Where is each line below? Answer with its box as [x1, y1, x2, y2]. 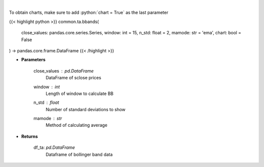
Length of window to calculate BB [45, 91, 114, 96]
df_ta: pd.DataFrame [33, 144, 75, 150]
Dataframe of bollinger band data [45, 151, 113, 157]
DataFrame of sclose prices [45, 75, 101, 81]
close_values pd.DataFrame [33, 68, 94, 73]
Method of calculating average [45, 122, 108, 128]
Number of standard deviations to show [45, 106, 126, 112]
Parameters [21, 57, 46, 63]
